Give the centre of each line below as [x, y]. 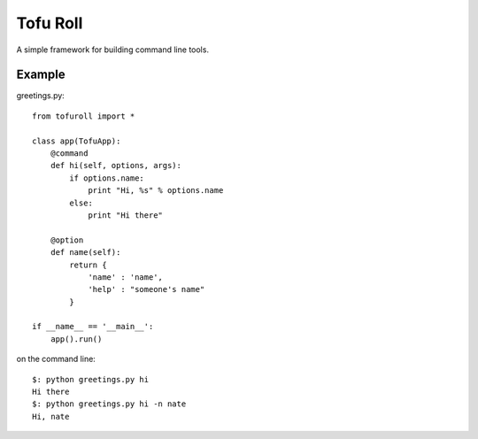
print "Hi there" [126, 215]
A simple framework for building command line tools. [113, 50]
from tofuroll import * [84, 116]
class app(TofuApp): [77, 141]
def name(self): [85, 253]
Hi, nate [51, 416]
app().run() [76, 339]
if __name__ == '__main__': [93, 327]
